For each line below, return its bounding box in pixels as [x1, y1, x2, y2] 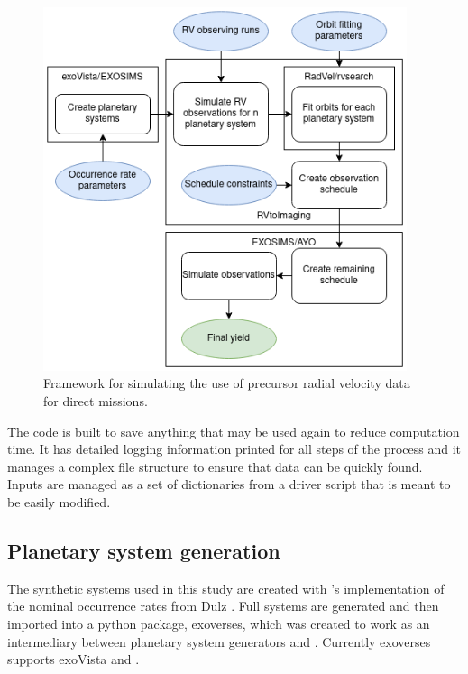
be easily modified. [7, 492, 111, 511]
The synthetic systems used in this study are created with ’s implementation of [7, 578, 445, 597]
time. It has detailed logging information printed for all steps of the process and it [7, 439, 462, 458]
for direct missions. [43, 391, 148, 410]
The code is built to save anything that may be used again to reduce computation [7, 421, 460, 440]
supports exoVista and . [7, 650, 140, 669]
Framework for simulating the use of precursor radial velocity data [43, 374, 410, 392]
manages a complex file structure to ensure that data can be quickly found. [7, 457, 423, 475]
